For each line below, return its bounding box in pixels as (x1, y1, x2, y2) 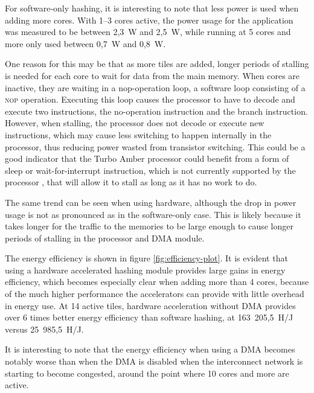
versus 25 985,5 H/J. (5, 322, 84, 335)
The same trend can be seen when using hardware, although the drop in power (5, 196, 296, 208)
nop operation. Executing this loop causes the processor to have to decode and (5, 93, 295, 106)
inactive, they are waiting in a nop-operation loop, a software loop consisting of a (5, 81, 306, 94)
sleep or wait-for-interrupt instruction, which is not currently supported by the (5, 164, 296, 176)
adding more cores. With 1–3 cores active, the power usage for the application (5, 13, 293, 26)
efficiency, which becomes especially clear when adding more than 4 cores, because (5, 275, 309, 288)
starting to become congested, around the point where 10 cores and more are (5, 366, 289, 379)
